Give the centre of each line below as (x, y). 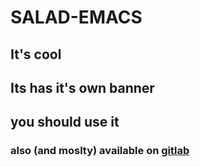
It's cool (36, 54)
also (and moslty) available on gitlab (100, 151)
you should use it (65, 122)
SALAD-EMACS (76, 17)
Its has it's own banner (82, 87)
